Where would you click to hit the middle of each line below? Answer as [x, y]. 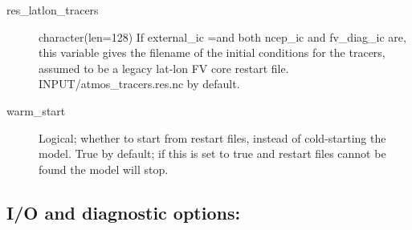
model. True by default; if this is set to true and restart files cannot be [212, 153]
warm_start [36, 110]
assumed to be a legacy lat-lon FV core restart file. [164, 68]
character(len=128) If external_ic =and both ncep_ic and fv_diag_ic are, [222, 36]
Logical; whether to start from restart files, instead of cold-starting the [212, 137]
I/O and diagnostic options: [124, 212]
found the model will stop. [104, 169]
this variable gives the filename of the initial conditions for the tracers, [212, 52]
